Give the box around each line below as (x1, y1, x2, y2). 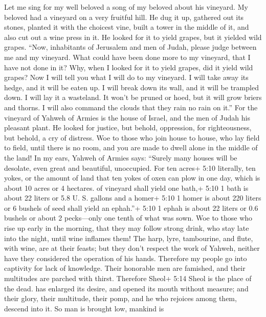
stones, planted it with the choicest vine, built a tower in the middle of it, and (4, 22, 249, 32)
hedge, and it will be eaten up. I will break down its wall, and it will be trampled (4, 82, 259, 92)
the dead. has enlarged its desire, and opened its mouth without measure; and (4, 283, 249, 293)
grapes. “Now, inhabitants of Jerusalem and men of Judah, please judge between (4, 42, 257, 52)
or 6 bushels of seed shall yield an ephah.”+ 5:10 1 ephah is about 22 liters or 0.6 (4, 202, 258, 213)
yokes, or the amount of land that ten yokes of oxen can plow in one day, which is (4, 172, 260, 183)
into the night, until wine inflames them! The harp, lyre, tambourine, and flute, (4, 232, 253, 243)
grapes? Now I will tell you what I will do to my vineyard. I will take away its (4, 72, 249, 83)
